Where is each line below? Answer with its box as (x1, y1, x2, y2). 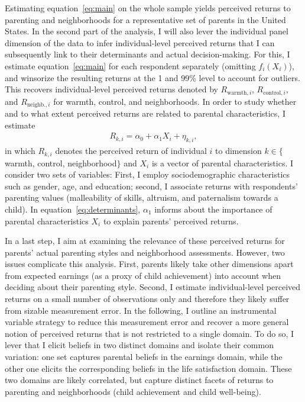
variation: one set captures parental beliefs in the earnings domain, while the (5, 350, 283, 363)
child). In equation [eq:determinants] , (5, 202, 141, 215)
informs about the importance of (154, 202, 272, 215)
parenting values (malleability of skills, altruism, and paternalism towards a (5, 191, 278, 204)
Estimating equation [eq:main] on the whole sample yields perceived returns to (5, 2, 291, 14)
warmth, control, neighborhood (5, 156, 117, 169)
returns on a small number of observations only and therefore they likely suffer (5, 292, 290, 305)
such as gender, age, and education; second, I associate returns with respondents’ (5, 179, 298, 192)
